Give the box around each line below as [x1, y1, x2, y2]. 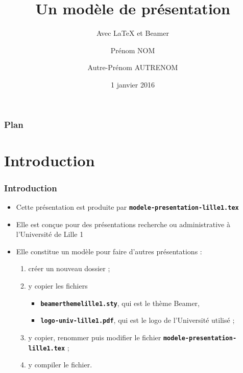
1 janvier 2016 [111, 79, 155, 90]
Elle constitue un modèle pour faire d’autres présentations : [16, 246, 202, 256]
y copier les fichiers [28, 280, 88, 291]
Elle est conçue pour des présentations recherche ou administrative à [16, 218, 230, 229]
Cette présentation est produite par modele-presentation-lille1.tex [16, 202, 239, 212]
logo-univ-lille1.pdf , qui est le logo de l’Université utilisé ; [40, 315, 235, 325]
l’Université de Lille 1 [16, 229, 84, 239]
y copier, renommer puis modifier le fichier [28, 332, 161, 342]
